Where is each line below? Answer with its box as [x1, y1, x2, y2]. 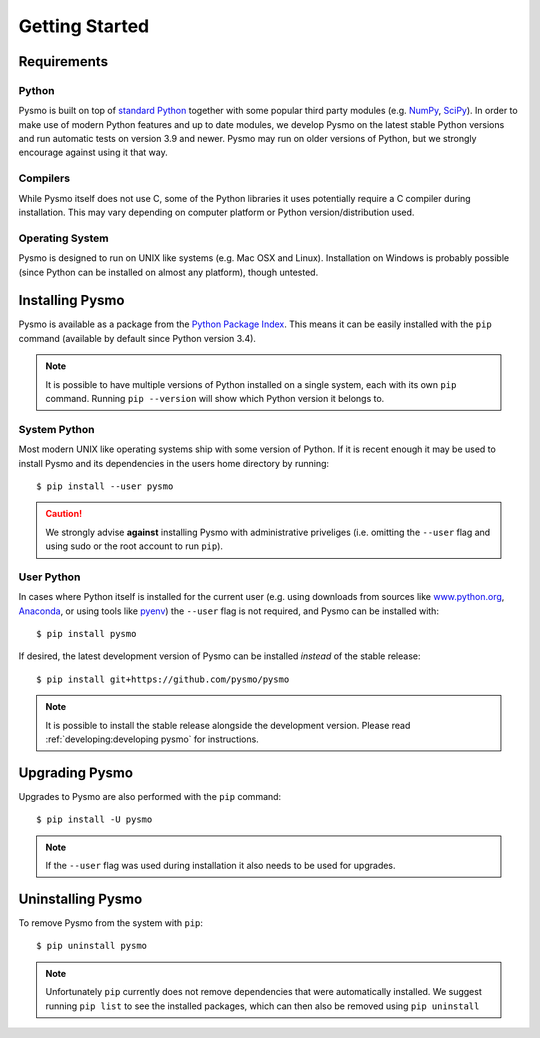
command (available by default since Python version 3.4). [18, 332, 257, 344]
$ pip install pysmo [36, 628, 137, 640]
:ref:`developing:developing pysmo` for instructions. [45, 733, 259, 745]
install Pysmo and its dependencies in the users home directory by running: [18, 457, 330, 469]
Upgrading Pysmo [18, 764, 134, 781]
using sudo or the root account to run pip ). [45, 540, 224, 552]
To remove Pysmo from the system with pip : [18, 916, 204, 929]
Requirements [18, 53, 109, 70]
